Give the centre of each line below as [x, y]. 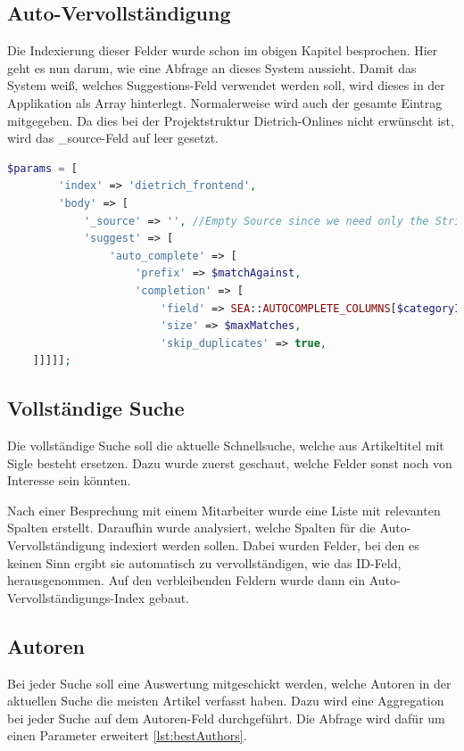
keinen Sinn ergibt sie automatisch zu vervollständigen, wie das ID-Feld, [204, 562]
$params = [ [42, 168]
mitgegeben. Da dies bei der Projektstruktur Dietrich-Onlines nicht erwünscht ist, [231, 120]
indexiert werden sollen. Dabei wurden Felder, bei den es [264, 545]
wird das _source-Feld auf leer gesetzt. [113, 138]
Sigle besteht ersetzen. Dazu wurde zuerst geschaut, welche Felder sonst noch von [230, 462]
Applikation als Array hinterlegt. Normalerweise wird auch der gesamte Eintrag [225, 102]
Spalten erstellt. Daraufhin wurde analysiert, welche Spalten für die [191, 528]
